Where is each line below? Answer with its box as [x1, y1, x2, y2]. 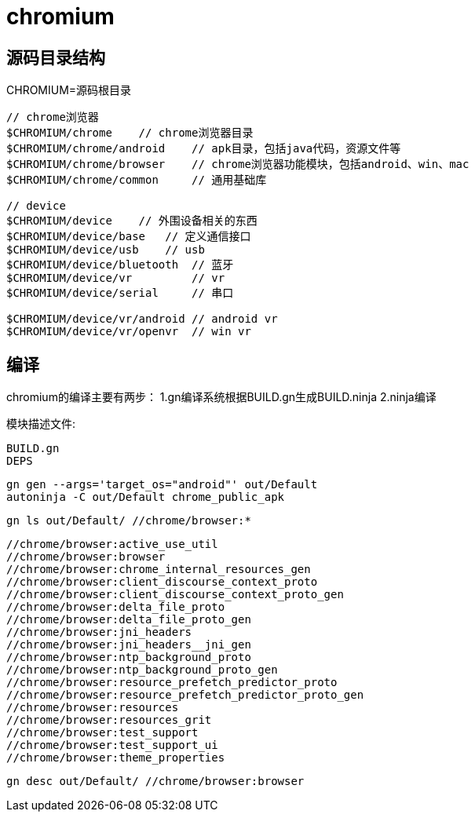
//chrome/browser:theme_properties [6, 751, 225, 765]
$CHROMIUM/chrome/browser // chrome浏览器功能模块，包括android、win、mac [6, 158, 470, 171]
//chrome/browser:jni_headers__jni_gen [6, 638, 251, 652]
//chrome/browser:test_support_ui [6, 739, 218, 752]
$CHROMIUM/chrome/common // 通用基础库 [6, 173, 267, 187]
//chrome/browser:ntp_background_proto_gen [6, 663, 278, 677]
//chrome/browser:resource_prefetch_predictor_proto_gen [6, 688, 364, 702]
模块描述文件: [6, 417, 76, 431]
